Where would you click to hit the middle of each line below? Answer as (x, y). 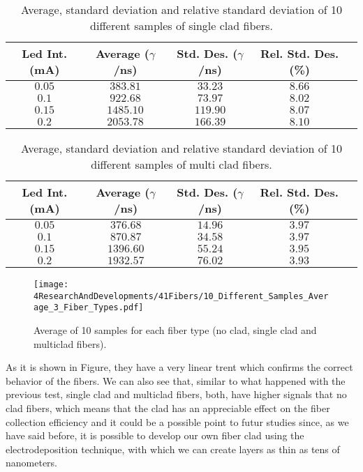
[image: (51, 284)
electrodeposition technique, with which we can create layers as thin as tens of (173, 449)
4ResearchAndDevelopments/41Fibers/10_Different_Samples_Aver (181, 296)
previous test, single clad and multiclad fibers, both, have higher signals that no (176, 394)
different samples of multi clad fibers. (181, 164)
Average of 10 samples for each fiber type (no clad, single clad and (175, 329)
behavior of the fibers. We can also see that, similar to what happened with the (176, 380)
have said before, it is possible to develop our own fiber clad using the (155, 435)
